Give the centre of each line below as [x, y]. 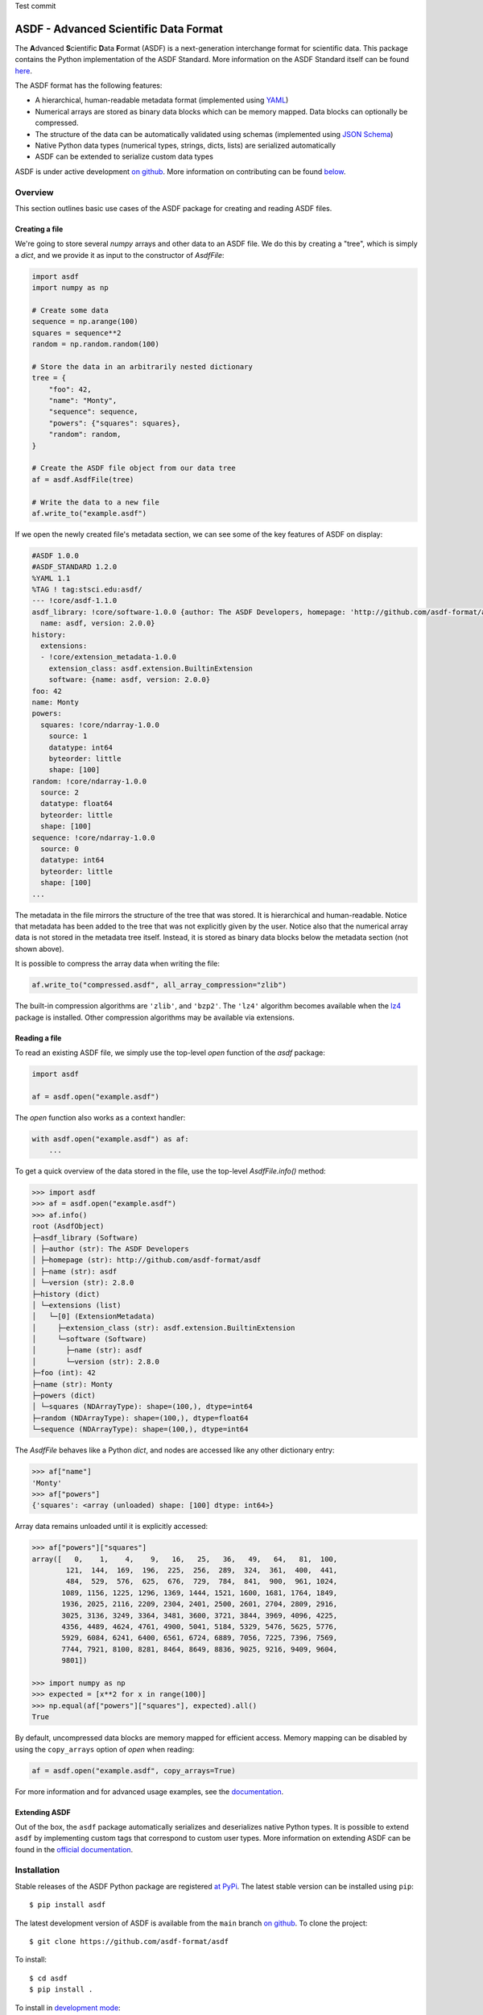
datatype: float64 [76, 804]
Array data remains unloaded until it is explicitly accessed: [111, 1527]
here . [23, 71]
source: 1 [68, 736]
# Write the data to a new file [96, 502]
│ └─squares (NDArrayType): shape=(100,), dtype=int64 [142, 1407]
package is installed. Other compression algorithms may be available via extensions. [155, 1017]
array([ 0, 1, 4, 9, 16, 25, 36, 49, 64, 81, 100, [185, 1559]
